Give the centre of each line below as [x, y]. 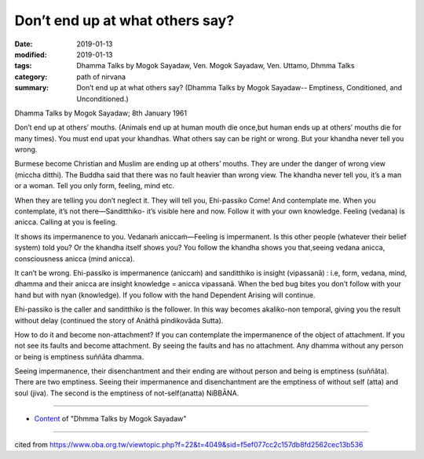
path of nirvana [101, 76]
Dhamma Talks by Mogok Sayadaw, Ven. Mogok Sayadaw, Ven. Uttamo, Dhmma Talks [216, 66]
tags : [23, 66]
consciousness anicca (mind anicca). [75, 258]
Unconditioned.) [102, 99]
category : [31, 76]
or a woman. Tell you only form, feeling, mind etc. [94, 186]
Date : [24, 44]
